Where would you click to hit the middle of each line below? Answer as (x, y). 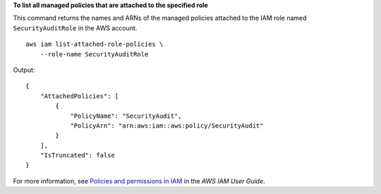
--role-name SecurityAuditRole (94, 54)
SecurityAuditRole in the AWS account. (75, 28)
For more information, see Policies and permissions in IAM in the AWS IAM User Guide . (139, 181)
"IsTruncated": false (78, 156)
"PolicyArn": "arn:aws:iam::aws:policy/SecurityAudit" (167, 126)
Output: (24, 70)
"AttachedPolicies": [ (79, 96)
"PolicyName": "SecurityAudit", (126, 116)
